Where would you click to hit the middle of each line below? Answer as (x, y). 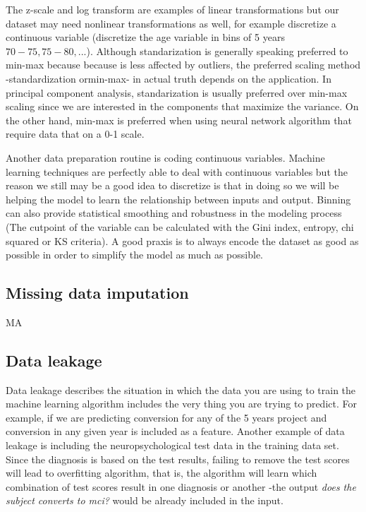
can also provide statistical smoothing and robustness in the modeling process (174, 213)
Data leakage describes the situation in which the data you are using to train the (181, 389)
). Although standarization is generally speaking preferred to (217, 50)
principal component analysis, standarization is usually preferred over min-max (177, 92)
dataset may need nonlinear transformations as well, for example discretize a (171, 23)
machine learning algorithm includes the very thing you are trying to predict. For (181, 404)
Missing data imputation (97, 293)
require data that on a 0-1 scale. (75, 134)
